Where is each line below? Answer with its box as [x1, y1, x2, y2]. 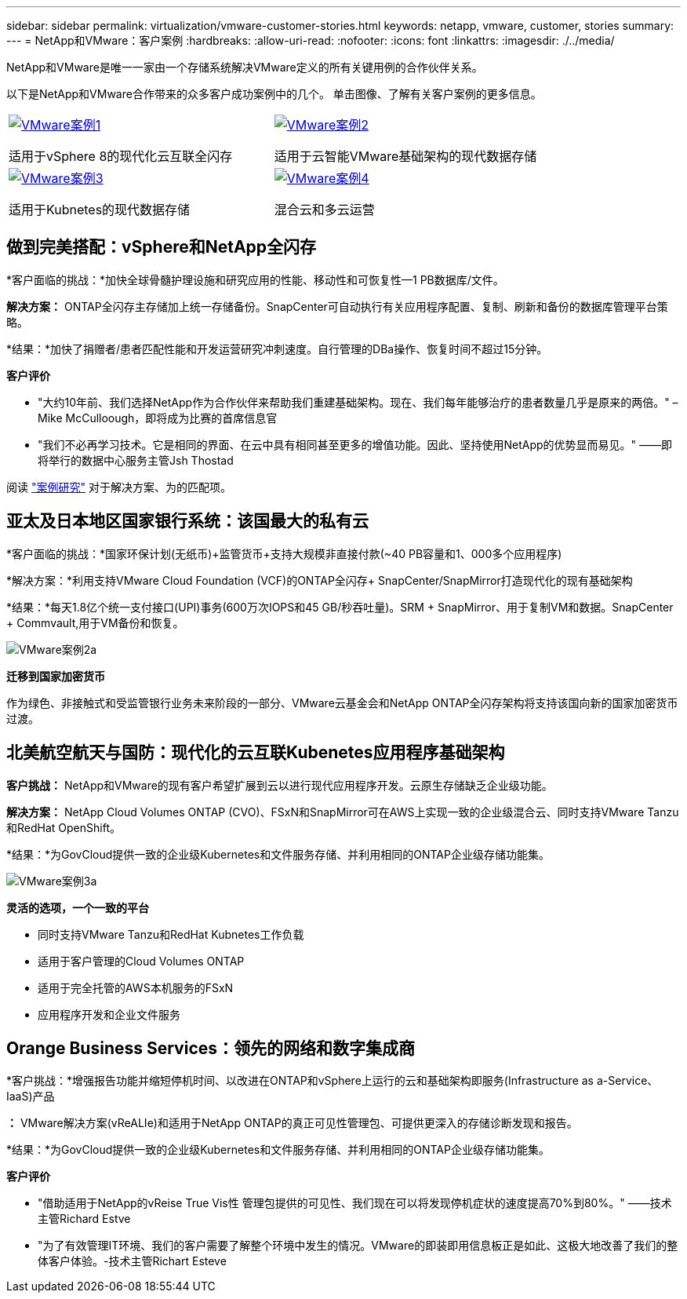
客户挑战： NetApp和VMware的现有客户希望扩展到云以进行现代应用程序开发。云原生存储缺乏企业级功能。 [6, 778, 553, 792]
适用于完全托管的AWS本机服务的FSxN [38, 980, 234, 994]
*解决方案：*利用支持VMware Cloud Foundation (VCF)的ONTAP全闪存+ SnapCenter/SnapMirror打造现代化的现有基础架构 [6, 573, 633, 587]
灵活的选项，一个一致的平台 [6, 900, 149, 914]
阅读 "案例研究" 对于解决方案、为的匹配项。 [6, 480, 231, 494]
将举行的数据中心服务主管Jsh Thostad [38, 453, 234, 467]
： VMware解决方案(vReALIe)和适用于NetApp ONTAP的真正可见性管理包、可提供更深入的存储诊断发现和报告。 [6, 1116, 578, 1130]
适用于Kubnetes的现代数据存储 [9, 202, 191, 217]
